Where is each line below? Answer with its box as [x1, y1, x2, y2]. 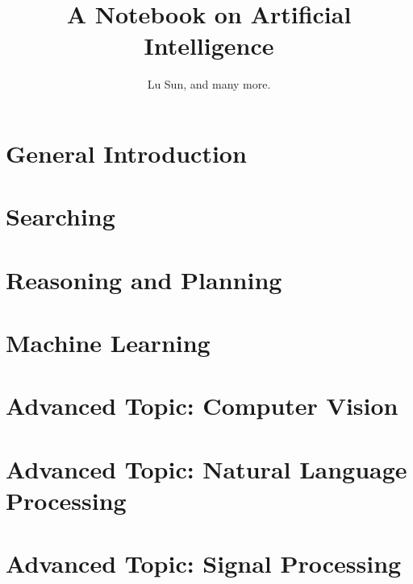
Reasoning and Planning [6, 263, 282, 296]
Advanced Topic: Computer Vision [6, 389, 398, 422]
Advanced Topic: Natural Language [6, 452, 407, 485]
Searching [6, 200, 115, 233]
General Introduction [6, 136, 247, 169]
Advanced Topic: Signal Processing [6, 547, 402, 580]
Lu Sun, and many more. [147, 76, 271, 93]
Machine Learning [6, 326, 211, 359]
